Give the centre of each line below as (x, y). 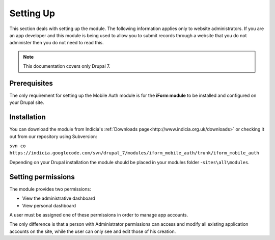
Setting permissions (42, 177)
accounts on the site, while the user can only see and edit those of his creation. (93, 231)
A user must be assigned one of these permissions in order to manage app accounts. (99, 215)
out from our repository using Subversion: (53, 136)
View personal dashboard (49, 205)
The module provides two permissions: (50, 189)
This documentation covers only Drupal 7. (67, 66)
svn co (18, 146)
